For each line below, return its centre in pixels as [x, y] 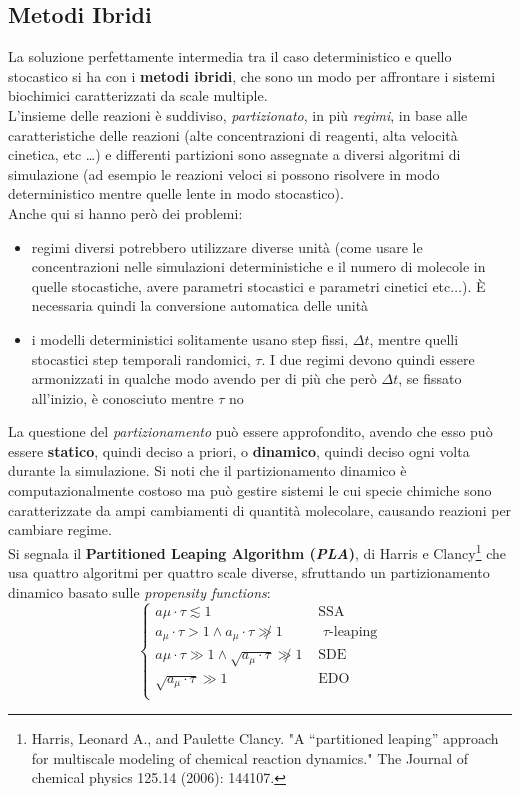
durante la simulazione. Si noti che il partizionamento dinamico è [207, 470]
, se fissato [430, 378]
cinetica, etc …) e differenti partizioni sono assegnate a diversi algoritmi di [234, 154]
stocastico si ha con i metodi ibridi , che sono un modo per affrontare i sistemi [252, 75]
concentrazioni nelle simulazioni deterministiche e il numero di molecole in [258, 266]
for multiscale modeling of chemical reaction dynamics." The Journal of [249, 757]
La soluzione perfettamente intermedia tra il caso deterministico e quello [230, 56]
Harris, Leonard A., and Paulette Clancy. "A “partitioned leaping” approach [265, 737]
